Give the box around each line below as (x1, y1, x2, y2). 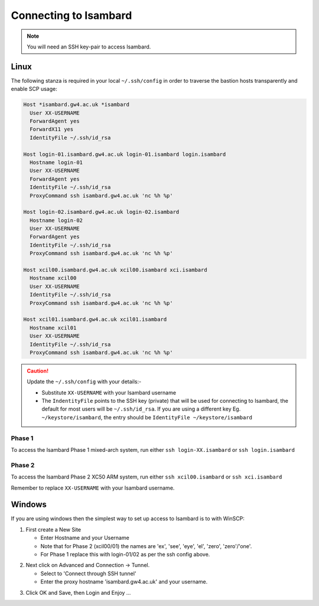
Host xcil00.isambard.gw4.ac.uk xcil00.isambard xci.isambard (23, 266, 207, 273)
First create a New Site (25, 526, 82, 533)
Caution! (27, 367, 49, 374)
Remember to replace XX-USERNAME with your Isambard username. (11, 484, 175, 491)
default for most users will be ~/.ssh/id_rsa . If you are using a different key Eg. (41, 405, 241, 413)
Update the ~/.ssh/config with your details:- (27, 378, 142, 385)
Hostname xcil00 (30, 275, 77, 282)
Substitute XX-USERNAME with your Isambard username (41, 389, 177, 396)
